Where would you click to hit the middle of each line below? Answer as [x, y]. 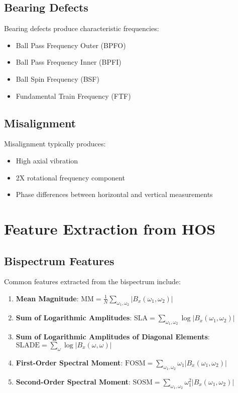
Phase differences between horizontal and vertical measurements [114, 194]
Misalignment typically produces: [55, 144]
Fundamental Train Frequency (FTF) [73, 95]
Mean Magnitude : [47, 298]
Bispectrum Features [59, 260]
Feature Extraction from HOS [110, 228]
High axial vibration [47, 160]
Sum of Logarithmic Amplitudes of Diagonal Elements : [113, 337]
